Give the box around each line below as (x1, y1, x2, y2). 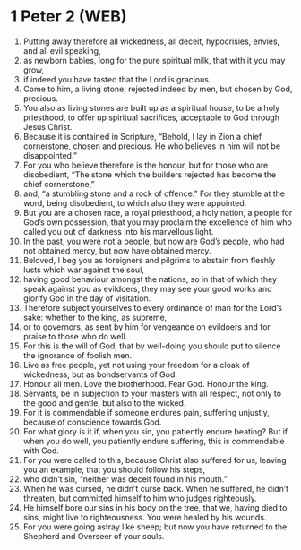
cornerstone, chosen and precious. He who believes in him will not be (22, 141, 281, 151)
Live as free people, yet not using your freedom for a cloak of (22, 359, 250, 370)
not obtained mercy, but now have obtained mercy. (22, 245, 211, 256)
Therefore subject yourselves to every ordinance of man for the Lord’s (22, 302, 283, 313)
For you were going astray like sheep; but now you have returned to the (22, 521, 288, 532)
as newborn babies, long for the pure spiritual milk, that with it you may (22, 55, 286, 65)
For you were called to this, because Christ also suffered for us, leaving (22, 454, 287, 465)
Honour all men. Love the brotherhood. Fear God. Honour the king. (22, 378, 270, 389)
